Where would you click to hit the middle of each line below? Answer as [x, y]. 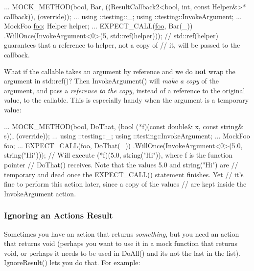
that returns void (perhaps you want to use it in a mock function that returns [121, 243]
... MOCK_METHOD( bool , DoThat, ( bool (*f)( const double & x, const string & [124, 126]
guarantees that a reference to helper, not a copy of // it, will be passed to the [122, 45]
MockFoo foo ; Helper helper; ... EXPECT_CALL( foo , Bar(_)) [98, 26]
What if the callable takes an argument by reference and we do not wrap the [120, 71]
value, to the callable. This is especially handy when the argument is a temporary [127, 100]
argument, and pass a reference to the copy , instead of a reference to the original [125, 90]
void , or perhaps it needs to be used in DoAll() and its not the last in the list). [122, 253]
